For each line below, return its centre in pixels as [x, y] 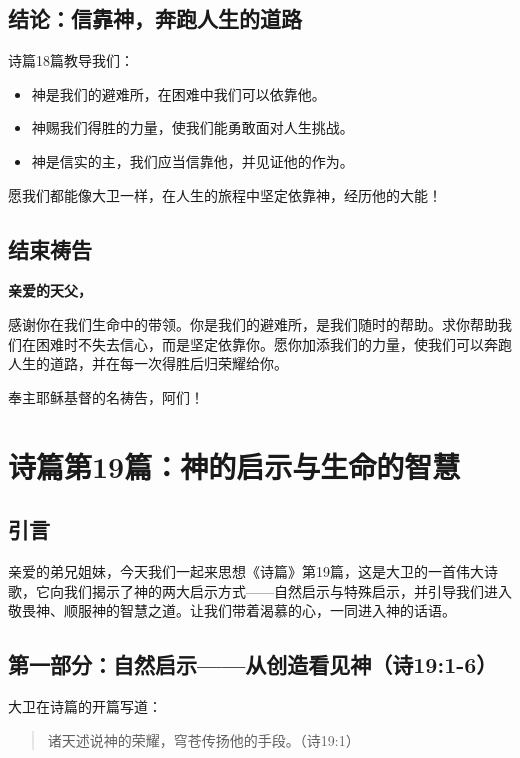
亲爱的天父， [50, 290]
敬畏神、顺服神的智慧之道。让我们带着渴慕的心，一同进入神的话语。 [232, 610]
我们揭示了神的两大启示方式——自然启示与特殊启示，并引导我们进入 [287, 590]
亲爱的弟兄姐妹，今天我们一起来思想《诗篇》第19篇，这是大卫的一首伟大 [246, 570]
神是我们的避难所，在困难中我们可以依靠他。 [178, 93]
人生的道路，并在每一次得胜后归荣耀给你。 [148, 363]
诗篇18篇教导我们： [71, 60]
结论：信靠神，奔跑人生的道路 [155, 18]
